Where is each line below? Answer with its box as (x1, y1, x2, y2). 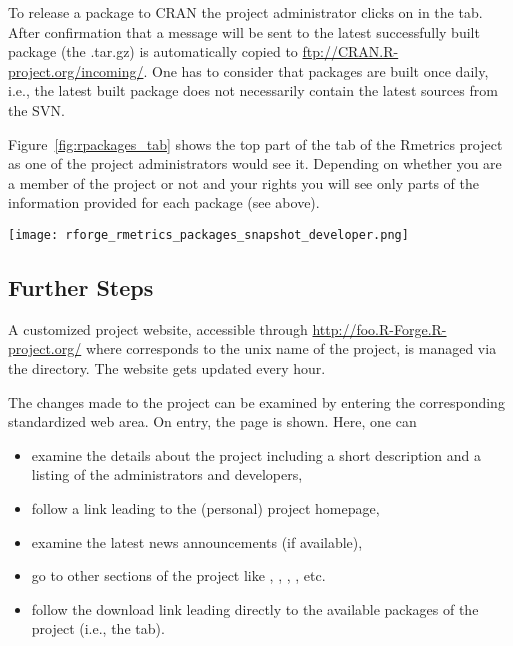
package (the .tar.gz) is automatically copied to (8, 41, 298, 62)
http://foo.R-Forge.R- (312, 318, 447, 339)
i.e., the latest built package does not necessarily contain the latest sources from (8, 80, 498, 101)
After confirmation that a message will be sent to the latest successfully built (8, 21, 480, 42)
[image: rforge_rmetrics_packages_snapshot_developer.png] (8, 227, 409, 242)
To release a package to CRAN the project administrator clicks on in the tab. (8, 2, 483, 22)
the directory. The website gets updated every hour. (8, 357, 326, 378)
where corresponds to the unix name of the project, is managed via (85, 338, 497, 359)
